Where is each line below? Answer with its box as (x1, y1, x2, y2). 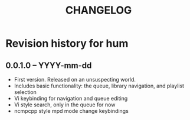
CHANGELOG (65, 4, 132, 17)
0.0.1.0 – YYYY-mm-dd (5, 60, 92, 70)
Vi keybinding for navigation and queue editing (14, 95, 128, 102)
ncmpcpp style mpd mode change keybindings (14, 108, 129, 114)
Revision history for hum (5, 37, 129, 50)
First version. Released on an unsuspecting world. (14, 76, 136, 83)
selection (14, 89, 37, 95)
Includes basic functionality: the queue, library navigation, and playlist (14, 82, 184, 89)
